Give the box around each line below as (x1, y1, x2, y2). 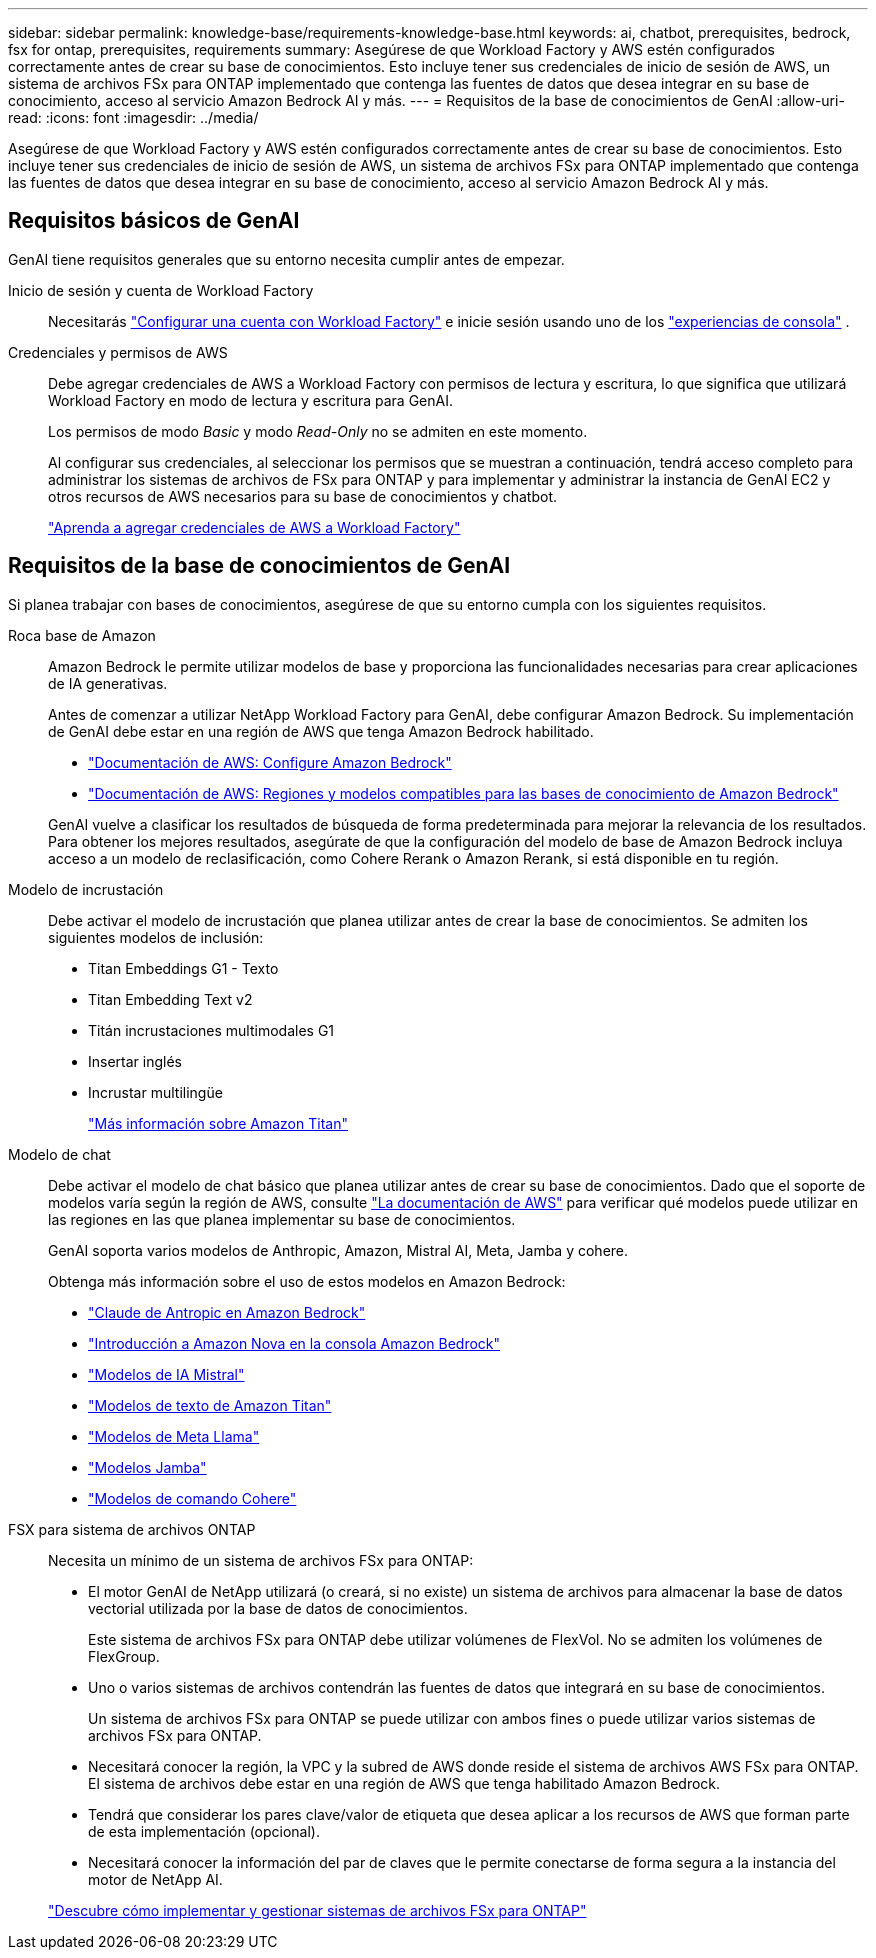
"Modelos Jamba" (88, 1458, 207, 1476)
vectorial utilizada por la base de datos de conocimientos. (88, 1599, 468, 1617)
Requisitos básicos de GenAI (8, 208, 300, 234)
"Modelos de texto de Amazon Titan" (88, 1396, 332, 1414)
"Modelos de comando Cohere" (88, 1489, 297, 1507)
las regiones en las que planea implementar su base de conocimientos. (48, 1210, 516, 1228)
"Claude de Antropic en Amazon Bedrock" (88, 1303, 366, 1321)
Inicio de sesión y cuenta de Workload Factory (8, 281, 314, 299)
